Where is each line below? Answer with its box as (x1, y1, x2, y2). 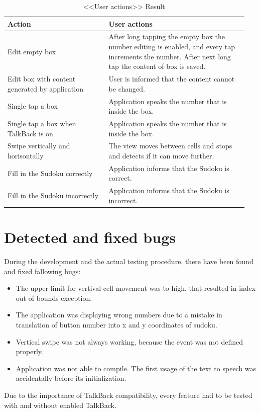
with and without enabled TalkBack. (4, 399, 116, 410)
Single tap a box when (8, 118, 76, 128)
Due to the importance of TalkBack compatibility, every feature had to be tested (4, 390, 252, 400)
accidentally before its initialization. (16, 373, 126, 383)
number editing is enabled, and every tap (108, 41, 235, 52)
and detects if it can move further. (108, 150, 214, 160)
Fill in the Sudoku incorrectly (8, 190, 99, 201)
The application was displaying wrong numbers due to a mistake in (16, 309, 222, 320)
